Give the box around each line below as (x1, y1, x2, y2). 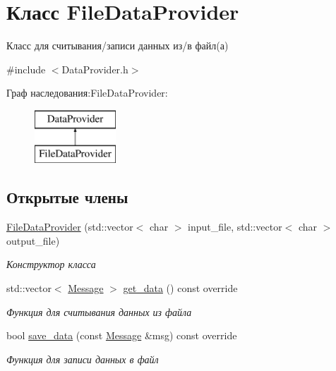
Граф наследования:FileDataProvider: (6, 85, 168, 100)
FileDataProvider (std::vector (6, 219, 133, 234)
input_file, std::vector (188, 219, 282, 234)
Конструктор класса (6, 257, 96, 272)
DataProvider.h (61, 61, 128, 76)
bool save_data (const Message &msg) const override (6, 328, 237, 343)
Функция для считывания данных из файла (6, 304, 192, 319)
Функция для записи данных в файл (6, 351, 159, 366)
